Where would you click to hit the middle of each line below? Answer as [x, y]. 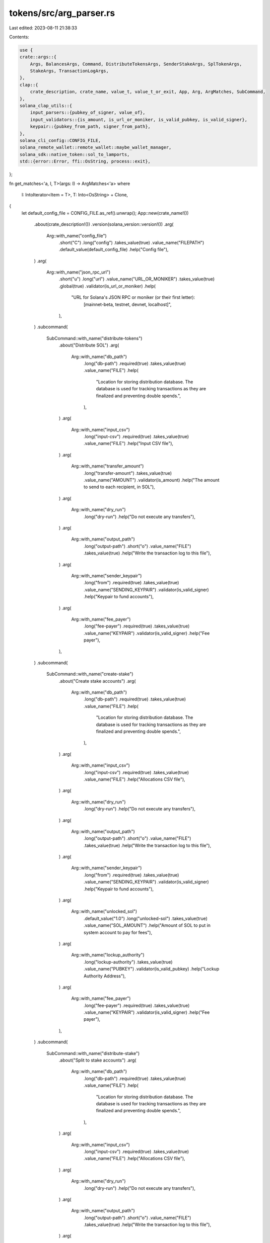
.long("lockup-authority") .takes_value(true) [128, 962]
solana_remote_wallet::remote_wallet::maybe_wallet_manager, [96, 147]
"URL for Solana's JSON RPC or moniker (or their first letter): [133, 297]
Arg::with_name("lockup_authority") [108, 955]
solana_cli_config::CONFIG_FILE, [60, 140]
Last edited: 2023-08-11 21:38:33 [43, 28]
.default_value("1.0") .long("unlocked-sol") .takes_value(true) [146, 918]
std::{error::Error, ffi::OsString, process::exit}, [85, 161]
